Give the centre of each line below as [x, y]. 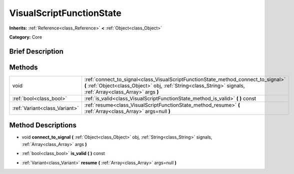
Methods [23, 67]
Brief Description [36, 51]
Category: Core [26, 37]
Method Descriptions [43, 125]
